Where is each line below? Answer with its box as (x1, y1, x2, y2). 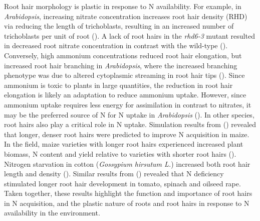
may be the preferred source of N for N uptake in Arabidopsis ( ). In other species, (4, 109, 254, 120)
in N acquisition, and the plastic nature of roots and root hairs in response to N (4, 197, 249, 208)
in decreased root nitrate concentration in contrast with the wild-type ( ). (4, 40, 228, 51)
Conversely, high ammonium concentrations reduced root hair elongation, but (4, 50, 242, 60)
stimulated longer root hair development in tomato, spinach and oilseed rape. (4, 178, 241, 188)
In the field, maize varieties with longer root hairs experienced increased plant (4, 139, 243, 149)
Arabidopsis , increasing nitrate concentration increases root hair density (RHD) (4, 11, 247, 21)
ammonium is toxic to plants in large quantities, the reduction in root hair (4, 79, 233, 90)
